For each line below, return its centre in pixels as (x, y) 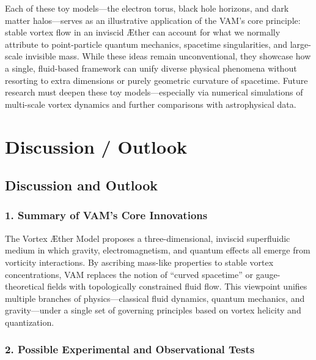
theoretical (25, 286)
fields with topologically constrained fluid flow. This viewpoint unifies (177, 286)
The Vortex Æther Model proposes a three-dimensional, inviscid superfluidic (148, 238)
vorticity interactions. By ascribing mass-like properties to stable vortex (139, 262)
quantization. (30, 322)
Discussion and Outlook (82, 185)
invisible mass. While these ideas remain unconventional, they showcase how (168, 56)
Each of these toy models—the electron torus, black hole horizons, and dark (147, 8)
